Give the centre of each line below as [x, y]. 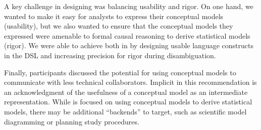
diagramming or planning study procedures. [72, 121]
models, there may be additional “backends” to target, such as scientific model [125, 111]
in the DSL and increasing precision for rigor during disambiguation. [110, 55]
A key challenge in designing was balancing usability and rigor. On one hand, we [129, 6]
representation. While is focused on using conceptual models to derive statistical [128, 102]
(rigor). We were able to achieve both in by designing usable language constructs [129, 45]
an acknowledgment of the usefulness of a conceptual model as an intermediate [126, 92]
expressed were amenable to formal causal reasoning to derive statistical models [127, 35]
